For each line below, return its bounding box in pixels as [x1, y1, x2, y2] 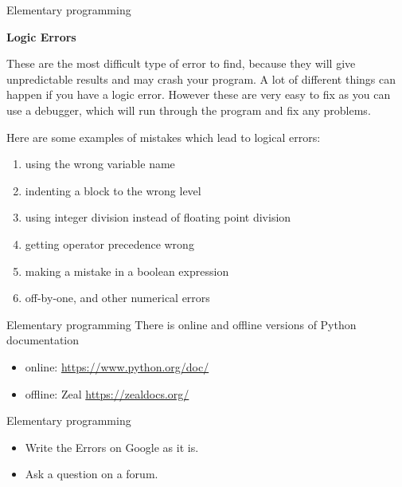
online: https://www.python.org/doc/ [25, 358, 209, 375]
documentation [6, 332, 80, 348]
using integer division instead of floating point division [25, 209, 291, 226]
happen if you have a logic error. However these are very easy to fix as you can [6, 86, 391, 103]
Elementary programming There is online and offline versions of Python [6, 316, 357, 332]
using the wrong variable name [25, 155, 175, 172]
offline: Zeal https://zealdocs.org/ [25, 385, 189, 402]
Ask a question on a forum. [25, 465, 158, 482]
